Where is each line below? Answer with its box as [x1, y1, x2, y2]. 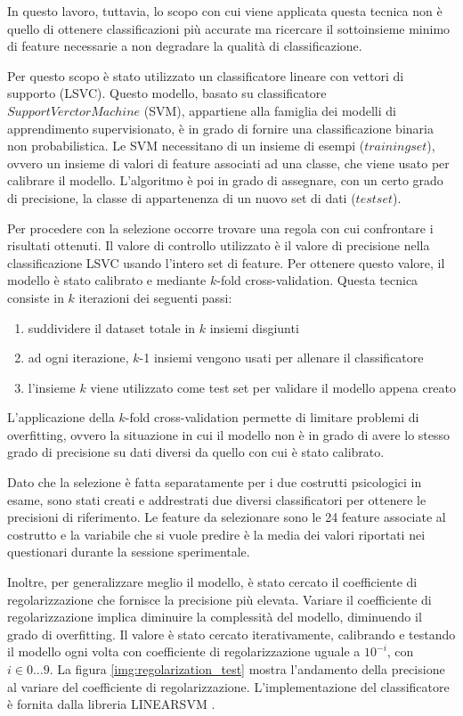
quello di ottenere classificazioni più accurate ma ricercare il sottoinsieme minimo [7, 19, 451, 37]
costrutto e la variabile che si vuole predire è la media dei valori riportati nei [7, 525, 426, 543]
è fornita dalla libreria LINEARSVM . [7, 695, 215, 713]
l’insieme [28, 378, 76, 396]
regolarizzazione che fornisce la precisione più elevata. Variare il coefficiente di [7, 590, 432, 608]
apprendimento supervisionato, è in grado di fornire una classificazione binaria [7, 118, 434, 137]
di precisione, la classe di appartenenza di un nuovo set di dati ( [7, 188, 356, 207]
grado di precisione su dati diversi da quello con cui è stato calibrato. [7, 443, 385, 461]
